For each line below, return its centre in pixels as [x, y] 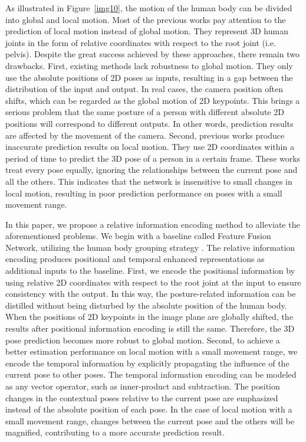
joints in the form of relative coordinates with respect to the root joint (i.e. [141, 42]
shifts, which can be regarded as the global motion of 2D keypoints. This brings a [153, 100]
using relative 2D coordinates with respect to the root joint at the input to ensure [153, 282]
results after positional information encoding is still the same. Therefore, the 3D [150, 328]
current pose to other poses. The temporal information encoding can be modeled [151, 374]
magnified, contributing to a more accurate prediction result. [115, 432]
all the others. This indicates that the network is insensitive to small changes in [149, 181]
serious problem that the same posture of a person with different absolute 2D [145, 112]
